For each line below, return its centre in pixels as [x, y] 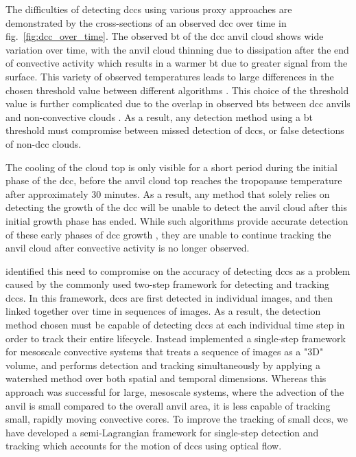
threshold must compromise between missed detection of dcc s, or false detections [175, 130]
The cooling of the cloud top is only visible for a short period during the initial [171, 167]
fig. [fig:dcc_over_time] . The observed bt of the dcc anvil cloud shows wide [165, 36]
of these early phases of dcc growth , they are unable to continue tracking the [168, 234]
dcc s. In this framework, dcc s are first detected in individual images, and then [169, 297]
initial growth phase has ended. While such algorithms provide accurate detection [177, 220]
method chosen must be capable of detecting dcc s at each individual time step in [175, 325]
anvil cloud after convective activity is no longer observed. [128, 248]
